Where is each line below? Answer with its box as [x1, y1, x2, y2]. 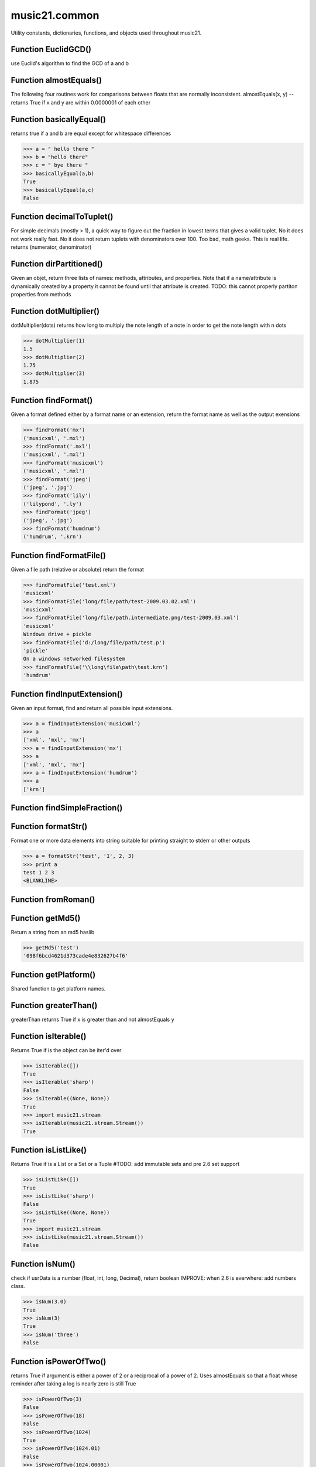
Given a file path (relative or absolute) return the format [11, 566, 145, 573]
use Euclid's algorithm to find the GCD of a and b [11, 60, 129, 67]
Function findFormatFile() [11, 550, 107, 560]
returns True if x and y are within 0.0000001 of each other [11, 99, 151, 106]
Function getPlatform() [11, 969, 96, 979]
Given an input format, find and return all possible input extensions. [11, 704, 173, 711]
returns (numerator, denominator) [11, 244, 92, 251]
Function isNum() [11, 1259, 75, 1269]
